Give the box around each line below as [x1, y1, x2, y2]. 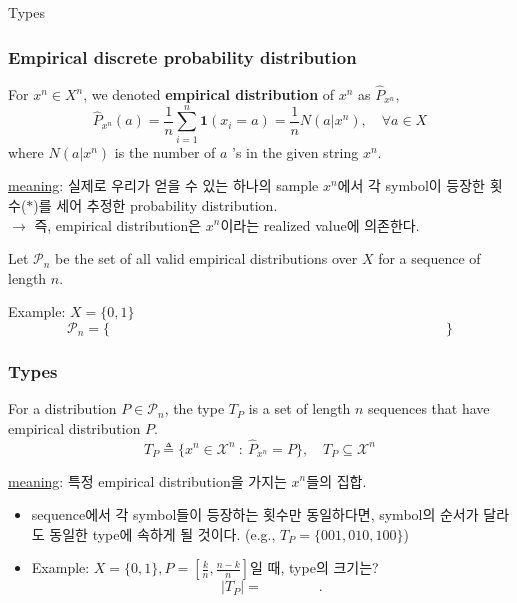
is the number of [114, 141, 216, 162]
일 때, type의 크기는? [250, 557, 379, 578]
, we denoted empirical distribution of [83, 84, 335, 105]
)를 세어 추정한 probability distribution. [33, 194, 278, 215]
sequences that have [368, 398, 490, 419]
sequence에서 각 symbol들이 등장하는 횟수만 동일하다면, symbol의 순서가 [31, 504, 479, 525]
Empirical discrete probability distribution [8, 44, 357, 69]
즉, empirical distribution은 [34, 214, 202, 235]
